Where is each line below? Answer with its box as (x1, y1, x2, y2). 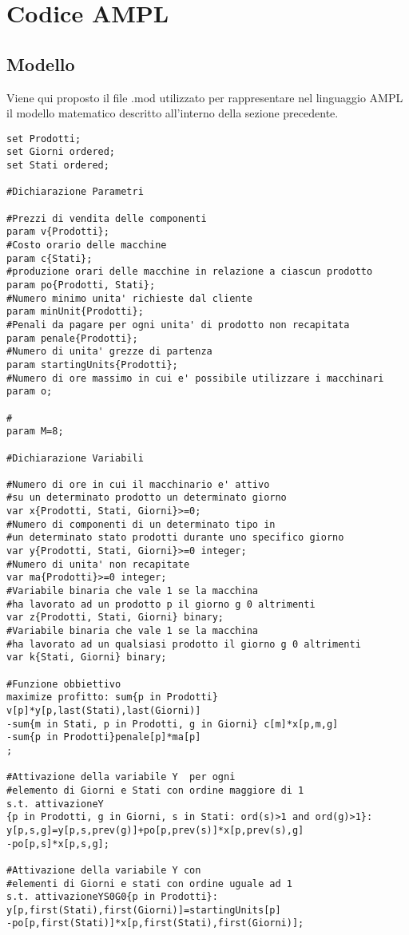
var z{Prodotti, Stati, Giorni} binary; (6, 612, 224, 624)
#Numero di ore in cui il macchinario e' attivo (6, 478, 270, 490)
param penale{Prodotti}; (6, 332, 138, 344)
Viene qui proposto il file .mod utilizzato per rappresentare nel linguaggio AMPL (6, 89, 403, 105)
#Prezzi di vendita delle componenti (6, 212, 207, 224)
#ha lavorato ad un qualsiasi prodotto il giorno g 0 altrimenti (6, 638, 361, 650)
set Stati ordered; (6, 160, 109, 172)
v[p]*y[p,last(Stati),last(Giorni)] (6, 704, 201, 716)
